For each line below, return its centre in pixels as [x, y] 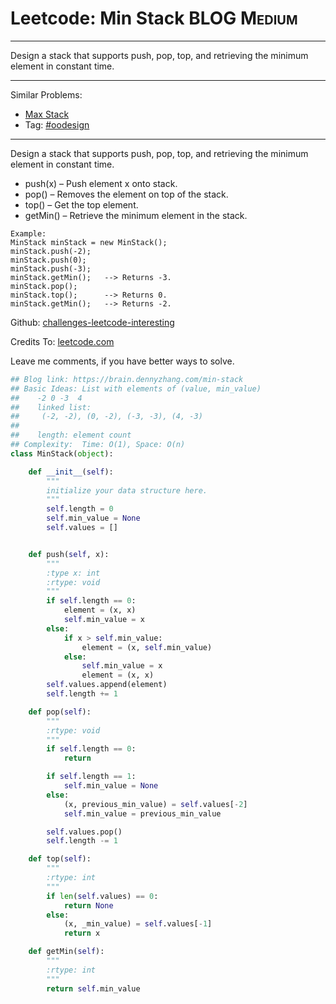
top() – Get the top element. [81, 204]
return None [88, 905]
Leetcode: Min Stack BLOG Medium [154, 18]
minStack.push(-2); [51, 251]
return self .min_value [93, 988]
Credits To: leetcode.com [62, 341]
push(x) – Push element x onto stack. [101, 183]
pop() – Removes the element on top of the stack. [126, 194]
